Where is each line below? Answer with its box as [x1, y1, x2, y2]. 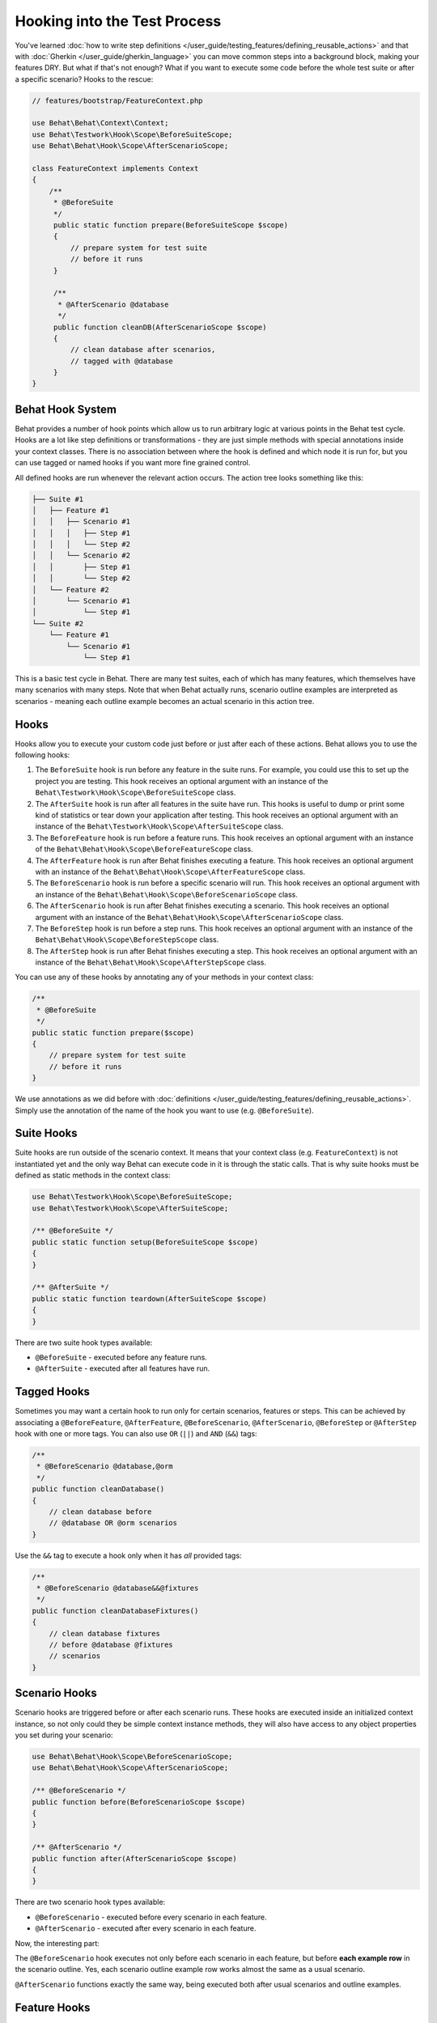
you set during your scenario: [15, 1730, 113, 1740]
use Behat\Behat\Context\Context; [32, 118, 169, 128]
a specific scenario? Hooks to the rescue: [15, 74, 154, 84]
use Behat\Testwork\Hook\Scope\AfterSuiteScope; [32, 1203, 229, 1213]
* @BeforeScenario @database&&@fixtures [36, 1584, 199, 1593]
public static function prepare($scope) [32, 1028, 194, 1037]
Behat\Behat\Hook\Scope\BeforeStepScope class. [35, 935, 219, 944]
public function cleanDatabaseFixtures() [32, 1606, 199, 1615]
